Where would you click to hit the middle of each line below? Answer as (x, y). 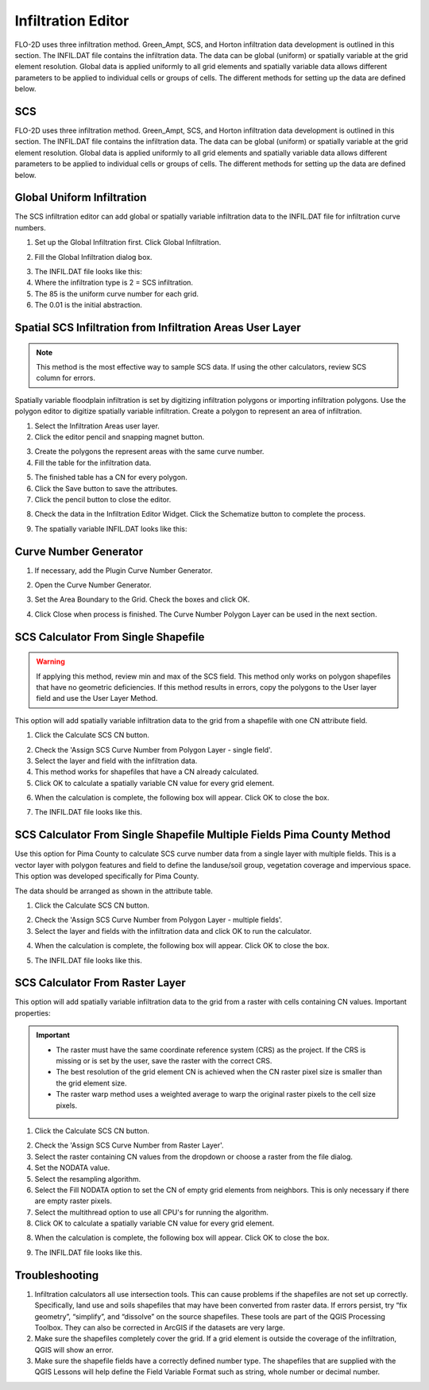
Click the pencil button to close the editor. (103, 499)
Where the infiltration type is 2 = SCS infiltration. (114, 283)
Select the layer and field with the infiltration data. (116, 761)
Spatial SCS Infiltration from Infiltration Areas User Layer (158, 328)
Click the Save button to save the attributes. (106, 488)
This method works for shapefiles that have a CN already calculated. (147, 772)
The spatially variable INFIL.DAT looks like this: (111, 529)
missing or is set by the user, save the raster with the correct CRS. (164, 1060)
